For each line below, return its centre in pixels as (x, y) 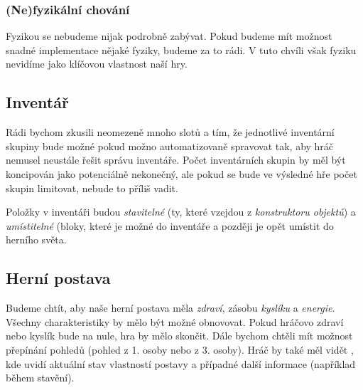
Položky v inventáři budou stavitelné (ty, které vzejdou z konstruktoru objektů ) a (181, 212)
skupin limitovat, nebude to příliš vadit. (92, 188)
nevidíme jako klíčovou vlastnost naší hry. (97, 64)
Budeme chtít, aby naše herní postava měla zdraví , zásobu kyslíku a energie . (170, 308)
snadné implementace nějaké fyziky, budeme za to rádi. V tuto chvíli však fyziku (181, 49)
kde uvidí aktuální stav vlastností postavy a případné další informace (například (181, 363)
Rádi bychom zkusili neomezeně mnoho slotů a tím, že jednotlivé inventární (170, 132)
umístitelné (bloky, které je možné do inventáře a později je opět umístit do (170, 225)
